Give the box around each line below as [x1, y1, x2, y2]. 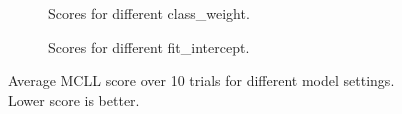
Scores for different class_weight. [48, 3, 250, 23]
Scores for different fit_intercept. [48, 36, 250, 57]
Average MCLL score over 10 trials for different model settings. [8, 70, 395, 91]
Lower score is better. [8, 89, 140, 110]
